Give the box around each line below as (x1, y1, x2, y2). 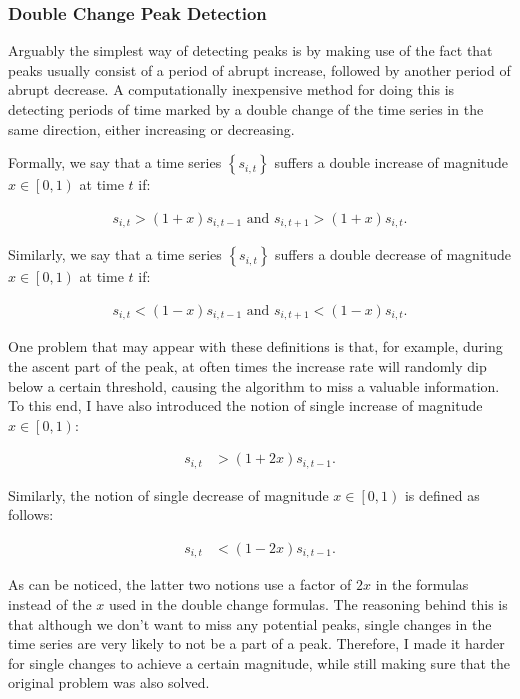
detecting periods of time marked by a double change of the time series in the (8, 99, 484, 119)
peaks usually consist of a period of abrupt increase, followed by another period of (8, 59, 511, 80)
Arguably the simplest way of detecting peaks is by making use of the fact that (8, 40, 493, 61)
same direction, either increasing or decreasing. (8, 118, 295, 139)
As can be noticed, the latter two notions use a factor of (8, 574, 352, 595)
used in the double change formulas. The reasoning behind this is (109, 594, 508, 615)
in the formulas (375, 574, 469, 595)
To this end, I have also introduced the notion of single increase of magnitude (8, 395, 483, 416)
